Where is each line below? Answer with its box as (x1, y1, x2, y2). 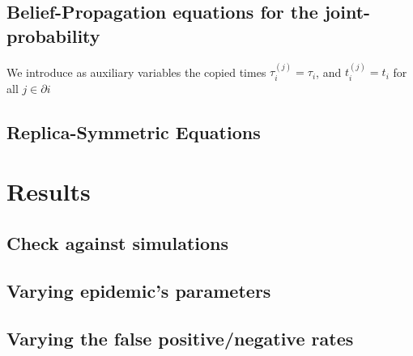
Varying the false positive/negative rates (6, 325, 354, 350)
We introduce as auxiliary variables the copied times (6, 63, 266, 80)
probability (6, 23, 100, 48)
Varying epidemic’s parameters (6, 278, 271, 303)
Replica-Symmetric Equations (6, 119, 261, 144)
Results (6, 175, 91, 208)
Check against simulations (6, 230, 229, 255)
